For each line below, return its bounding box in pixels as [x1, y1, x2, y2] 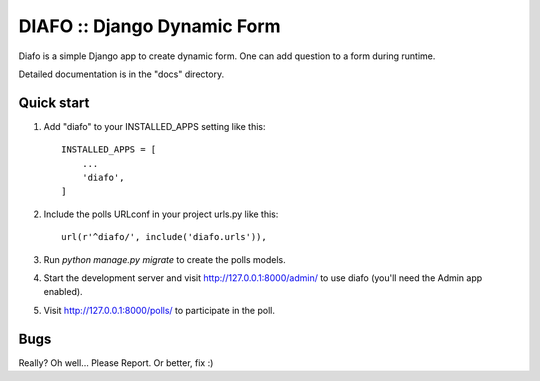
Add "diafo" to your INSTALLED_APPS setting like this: [43, 120, 266, 132]
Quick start [18, 94, 90, 111]
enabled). [43, 286, 84, 298]
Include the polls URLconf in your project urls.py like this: [43, 208, 279, 220]
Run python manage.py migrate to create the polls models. [43, 253, 286, 265]
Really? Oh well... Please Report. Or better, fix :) [18, 356, 214, 369]
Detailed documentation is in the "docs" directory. [18, 68, 225, 80]
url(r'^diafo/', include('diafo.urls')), [61, 231, 267, 243]
